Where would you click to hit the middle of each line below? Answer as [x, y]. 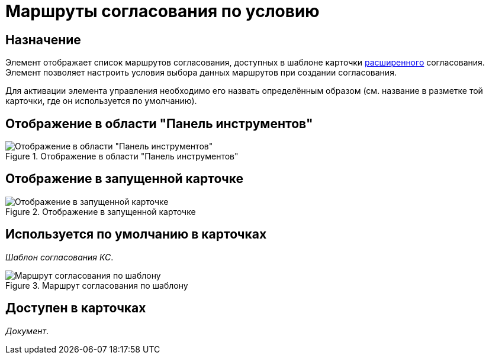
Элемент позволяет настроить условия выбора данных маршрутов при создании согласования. [201, 73]
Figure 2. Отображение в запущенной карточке [101, 211]
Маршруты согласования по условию [163, 11]
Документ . [27, 331]
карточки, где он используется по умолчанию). [101, 101]
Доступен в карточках [76, 308]
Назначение [43, 40]
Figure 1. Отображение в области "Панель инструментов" [122, 156]
